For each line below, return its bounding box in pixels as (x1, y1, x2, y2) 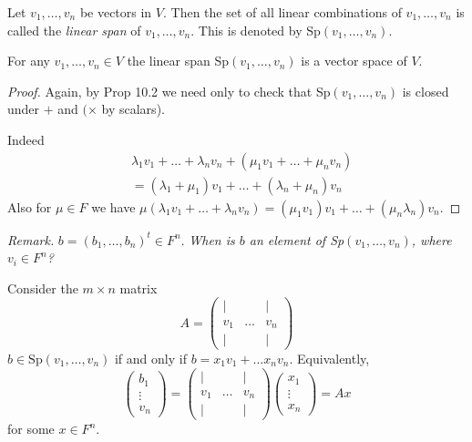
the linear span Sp (127, 51, 230, 70)
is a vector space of (301, 51, 407, 70)
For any (7, 51, 50, 70)
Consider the (7, 278, 78, 297)
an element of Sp (249, 230, 344, 249)
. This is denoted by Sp (190, 20, 321, 39)
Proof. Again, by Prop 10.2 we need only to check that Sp (7, 81, 331, 100)
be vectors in (79, 3, 152, 21)
